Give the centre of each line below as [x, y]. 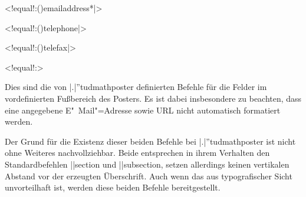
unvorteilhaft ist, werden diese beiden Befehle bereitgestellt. [113, 187]
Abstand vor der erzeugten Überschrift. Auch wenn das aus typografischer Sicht [149, 176]
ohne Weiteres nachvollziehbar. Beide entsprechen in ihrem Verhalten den [137, 153]
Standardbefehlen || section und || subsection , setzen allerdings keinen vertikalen [147, 164]
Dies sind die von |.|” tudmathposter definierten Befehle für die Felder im [136, 87]
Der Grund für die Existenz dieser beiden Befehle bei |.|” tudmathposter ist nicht [150, 141]
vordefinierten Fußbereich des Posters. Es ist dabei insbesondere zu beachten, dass [153, 98]
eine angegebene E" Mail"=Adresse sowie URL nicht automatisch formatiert [143, 110]
